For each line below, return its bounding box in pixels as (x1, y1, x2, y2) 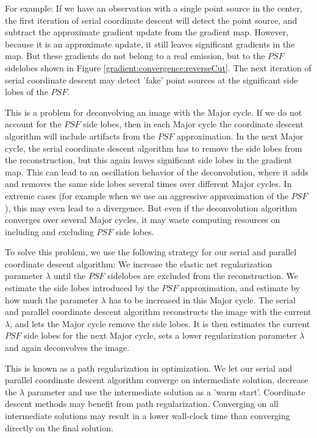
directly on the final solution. (5, 421, 113, 434)
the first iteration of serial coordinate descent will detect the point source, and (5, 13, 297, 26)
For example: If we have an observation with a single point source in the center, (5, 2, 302, 14)
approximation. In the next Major (176, 129, 304, 142)
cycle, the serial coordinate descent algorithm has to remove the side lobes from (5, 141, 302, 154)
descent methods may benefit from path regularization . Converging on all (5, 397, 279, 410)
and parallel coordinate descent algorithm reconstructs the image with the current (5, 305, 312, 318)
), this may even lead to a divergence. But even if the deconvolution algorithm (5, 201, 297, 214)
